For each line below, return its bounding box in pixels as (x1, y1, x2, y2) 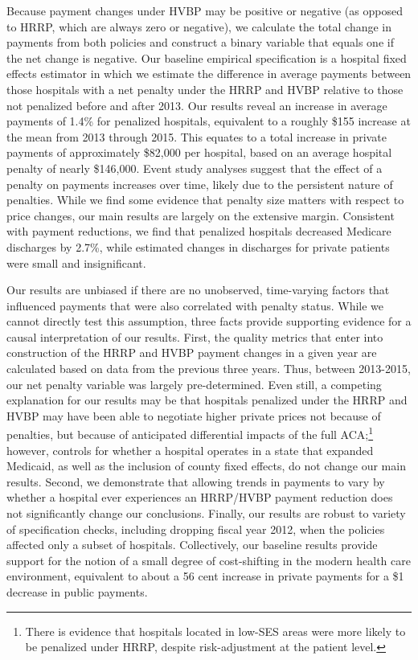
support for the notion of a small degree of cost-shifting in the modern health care (6, 551, 411, 568)
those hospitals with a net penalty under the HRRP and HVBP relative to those (6, 80, 404, 97)
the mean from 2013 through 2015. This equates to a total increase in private (6, 128, 387, 145)
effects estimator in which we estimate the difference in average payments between (6, 65, 412, 82)
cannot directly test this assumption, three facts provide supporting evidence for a (6, 313, 412, 330)
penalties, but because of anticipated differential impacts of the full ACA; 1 (6, 424, 374, 443)
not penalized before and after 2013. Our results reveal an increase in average (6, 96, 387, 113)
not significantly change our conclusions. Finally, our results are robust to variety (6, 505, 406, 522)
